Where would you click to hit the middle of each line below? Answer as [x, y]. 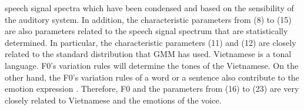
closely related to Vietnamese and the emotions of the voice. [113, 100]
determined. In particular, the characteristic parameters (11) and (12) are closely [151, 42]
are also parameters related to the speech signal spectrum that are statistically [146, 31]
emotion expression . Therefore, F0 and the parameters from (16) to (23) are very [152, 89]
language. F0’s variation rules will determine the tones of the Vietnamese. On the [152, 65]
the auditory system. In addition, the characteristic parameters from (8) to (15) [148, 19]
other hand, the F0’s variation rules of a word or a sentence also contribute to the [152, 77]
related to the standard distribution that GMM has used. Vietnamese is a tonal [148, 54]
